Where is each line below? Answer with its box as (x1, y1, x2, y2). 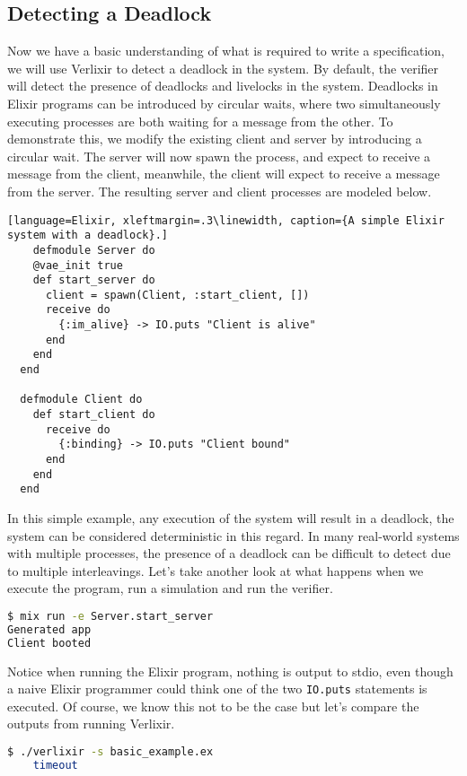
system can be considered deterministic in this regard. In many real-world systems (7, 526, 460, 545)
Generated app (7, 623, 92, 636)
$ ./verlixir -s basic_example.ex (7, 745, 214, 759)
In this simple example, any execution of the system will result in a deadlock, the (7, 509, 454, 528)
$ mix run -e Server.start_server (7, 609, 214, 623)
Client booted (7, 636, 92, 650)
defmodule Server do (32, 243, 155, 257)
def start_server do (32, 274, 155, 287)
